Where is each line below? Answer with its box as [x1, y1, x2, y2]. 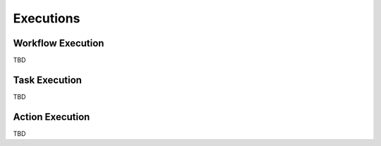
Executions [13, 11, 80, 26]
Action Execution [13, 111, 90, 123]
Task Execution [13, 74, 83, 86]
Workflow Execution [13, 37, 104, 49]
